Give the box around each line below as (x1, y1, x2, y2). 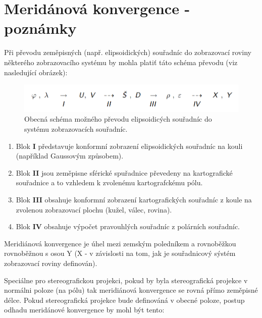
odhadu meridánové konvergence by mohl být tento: (4, 304, 165, 315)
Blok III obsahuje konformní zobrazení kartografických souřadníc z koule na (16, 194, 252, 205)
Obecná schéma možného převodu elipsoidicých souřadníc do (24, 114, 212, 124)
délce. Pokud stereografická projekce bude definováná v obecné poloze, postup (4, 294, 245, 305)
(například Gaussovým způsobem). (16, 150, 124, 161)
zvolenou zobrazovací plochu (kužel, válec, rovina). (16, 204, 172, 215)
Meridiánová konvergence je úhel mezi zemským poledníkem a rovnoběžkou (4, 238, 236, 248)
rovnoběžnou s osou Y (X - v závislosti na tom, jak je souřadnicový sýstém (4, 248, 236, 258)
